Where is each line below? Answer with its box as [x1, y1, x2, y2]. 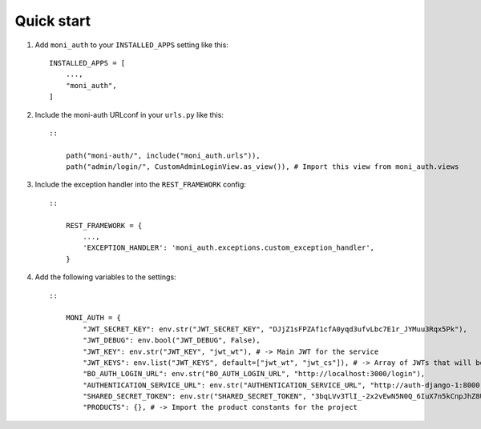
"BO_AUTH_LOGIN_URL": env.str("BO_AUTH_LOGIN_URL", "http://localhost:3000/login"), [83, 369, 426, 379]
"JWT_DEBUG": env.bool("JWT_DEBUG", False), [83, 336, 261, 345]
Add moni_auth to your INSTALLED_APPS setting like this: [34, 40, 228, 50]
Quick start [14, 12, 91, 30]
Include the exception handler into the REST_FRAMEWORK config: [34, 180, 246, 190]
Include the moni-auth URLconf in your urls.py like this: [34, 110, 224, 119]
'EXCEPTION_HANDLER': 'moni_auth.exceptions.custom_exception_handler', [83, 243, 375, 252]
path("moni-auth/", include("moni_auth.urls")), [65, 150, 261, 160]
